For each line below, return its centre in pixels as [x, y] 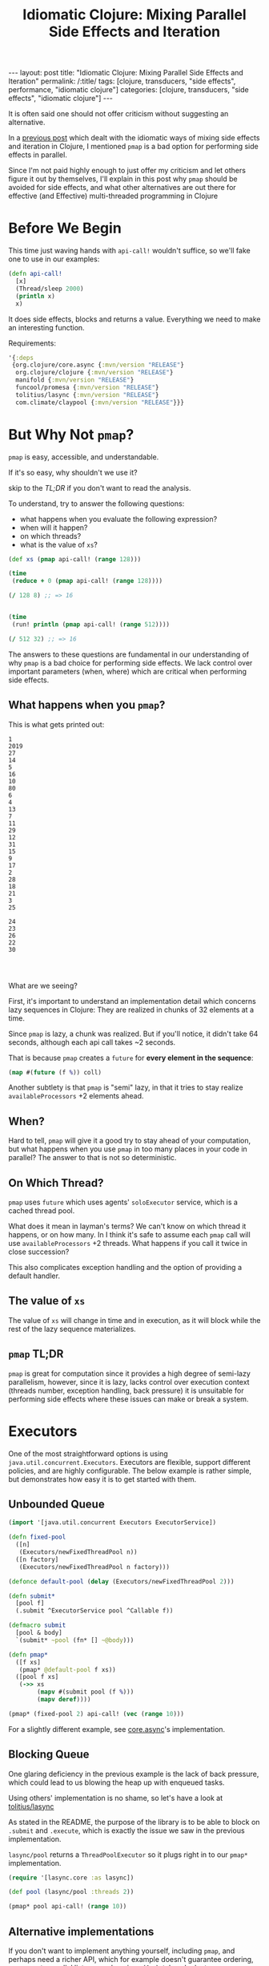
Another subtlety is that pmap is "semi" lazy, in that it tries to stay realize [126, 1087]
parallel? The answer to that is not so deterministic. [92, 1158]
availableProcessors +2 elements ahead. [76, 1096]
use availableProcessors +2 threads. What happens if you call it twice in [128, 1243]
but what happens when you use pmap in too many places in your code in [128, 1149]
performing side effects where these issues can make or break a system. [128, 1399]
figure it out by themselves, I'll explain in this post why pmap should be [123, 179]
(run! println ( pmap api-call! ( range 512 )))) [91, 624]
